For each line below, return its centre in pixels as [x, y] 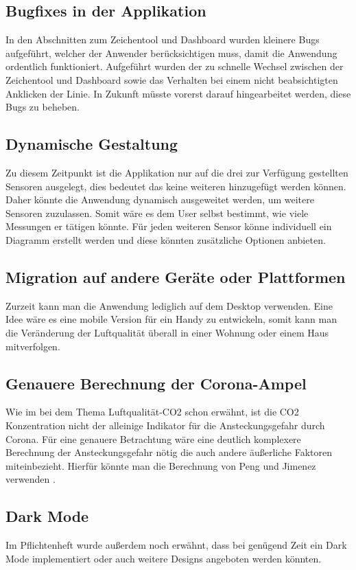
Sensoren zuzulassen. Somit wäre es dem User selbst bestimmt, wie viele [157, 213]
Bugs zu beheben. [43, 107]
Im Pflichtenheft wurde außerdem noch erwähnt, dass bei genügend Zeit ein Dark [176, 545]
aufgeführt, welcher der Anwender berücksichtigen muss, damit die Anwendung [171, 53]
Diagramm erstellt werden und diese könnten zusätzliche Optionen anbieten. [166, 239]
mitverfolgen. [33, 346]
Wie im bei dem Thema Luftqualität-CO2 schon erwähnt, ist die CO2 [152, 412]
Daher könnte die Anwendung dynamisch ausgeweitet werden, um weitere [160, 199]
